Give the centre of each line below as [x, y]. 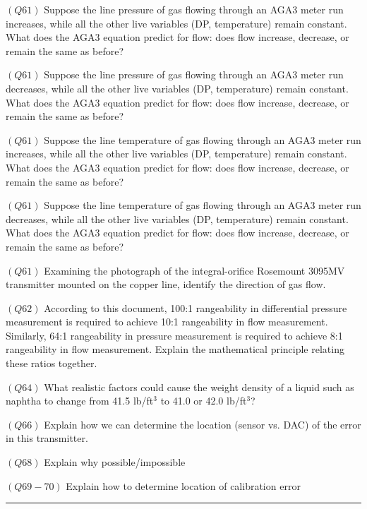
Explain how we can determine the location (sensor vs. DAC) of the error [203, 424]
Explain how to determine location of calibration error [183, 485]
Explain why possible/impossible [115, 462]
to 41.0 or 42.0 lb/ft [204, 401]
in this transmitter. [47, 438]
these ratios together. [52, 363]
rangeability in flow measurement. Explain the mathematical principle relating [175, 349]
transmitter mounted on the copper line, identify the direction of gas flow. [166, 284]
